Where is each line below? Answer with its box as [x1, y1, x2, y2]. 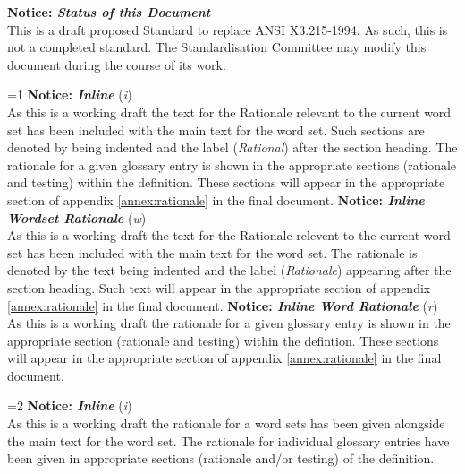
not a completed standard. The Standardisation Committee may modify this [7, 38, 427, 56]
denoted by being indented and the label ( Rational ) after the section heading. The [7, 138, 458, 157]
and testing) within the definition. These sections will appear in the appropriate [7, 173, 445, 192]
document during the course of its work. [7, 55, 226, 73]
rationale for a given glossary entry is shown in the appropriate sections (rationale [7, 155, 457, 174]
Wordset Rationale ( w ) [7, 208, 147, 227]
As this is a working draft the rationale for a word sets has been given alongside [7, 414, 445, 433]
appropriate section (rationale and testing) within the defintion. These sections [7, 331, 439, 349]
